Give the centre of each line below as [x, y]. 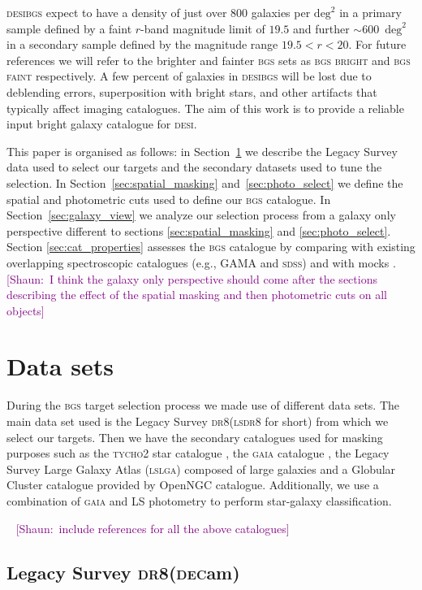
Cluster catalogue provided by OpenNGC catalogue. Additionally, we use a [193, 485]
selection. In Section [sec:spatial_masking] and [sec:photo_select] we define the [205, 182]
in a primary [370, 12]
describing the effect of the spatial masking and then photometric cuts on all [197, 295]
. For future [377, 44]
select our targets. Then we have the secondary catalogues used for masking [195, 437]
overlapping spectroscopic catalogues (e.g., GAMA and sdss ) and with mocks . [201, 262]
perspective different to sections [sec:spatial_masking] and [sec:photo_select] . [199, 230]
